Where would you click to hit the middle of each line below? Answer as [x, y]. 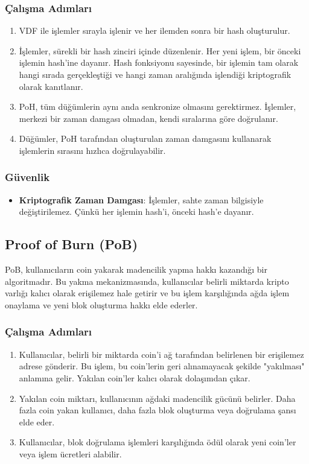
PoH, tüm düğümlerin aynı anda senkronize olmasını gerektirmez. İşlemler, [158, 106]
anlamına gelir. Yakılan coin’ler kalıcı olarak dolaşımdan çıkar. [135, 377]
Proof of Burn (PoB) [72, 244]
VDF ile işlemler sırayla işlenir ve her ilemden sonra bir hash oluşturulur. [154, 30]
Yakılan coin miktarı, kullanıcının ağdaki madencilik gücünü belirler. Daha [157, 398]
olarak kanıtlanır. [51, 86]
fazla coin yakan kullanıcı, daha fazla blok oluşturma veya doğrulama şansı [158, 410]
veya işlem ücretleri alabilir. [70, 453]
